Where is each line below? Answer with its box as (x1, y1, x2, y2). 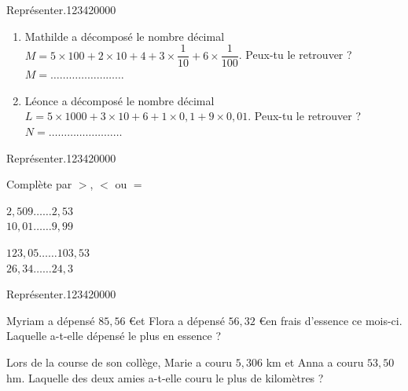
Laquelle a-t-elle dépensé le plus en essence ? (6, 327, 222, 344)
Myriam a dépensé (6, 312, 95, 328)
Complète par (6, 176, 72, 192)
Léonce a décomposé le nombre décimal (24, 92, 215, 108)
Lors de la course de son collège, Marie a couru (6, 353, 233, 370)
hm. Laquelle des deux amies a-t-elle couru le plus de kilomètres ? (6, 369, 324, 386)
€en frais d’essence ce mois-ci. (259, 312, 402, 328)
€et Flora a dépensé (129, 312, 225, 328)
